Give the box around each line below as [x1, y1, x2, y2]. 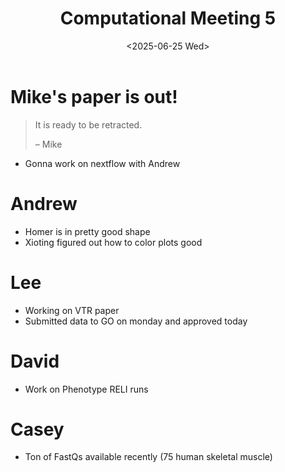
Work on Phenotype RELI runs [24, 383, 149, 395]
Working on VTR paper [24, 304, 120, 316]
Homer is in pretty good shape [24, 225, 151, 237]
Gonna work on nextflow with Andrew [24, 157, 181, 169]
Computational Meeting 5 [59, 7, 277, 30]
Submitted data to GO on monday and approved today [24, 315, 248, 327]
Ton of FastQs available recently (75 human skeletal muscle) [24, 451, 273, 463]
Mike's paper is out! [10, 85, 178, 108]
